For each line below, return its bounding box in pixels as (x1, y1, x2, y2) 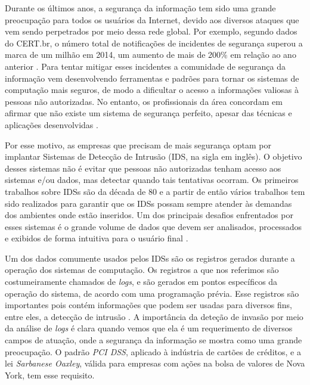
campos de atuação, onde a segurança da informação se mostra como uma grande (5, 334, 302, 346)
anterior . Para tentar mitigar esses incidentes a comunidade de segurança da (5, 60, 286, 72)
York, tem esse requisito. (5, 368, 95, 381)
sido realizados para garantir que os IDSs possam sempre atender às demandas (5, 197, 292, 209)
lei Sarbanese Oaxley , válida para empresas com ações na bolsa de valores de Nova (5, 357, 305, 370)
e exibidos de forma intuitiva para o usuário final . (5, 232, 188, 244)
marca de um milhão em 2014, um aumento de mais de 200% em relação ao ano (5, 48, 296, 61)
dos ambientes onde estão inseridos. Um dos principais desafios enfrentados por (5, 209, 293, 221)
